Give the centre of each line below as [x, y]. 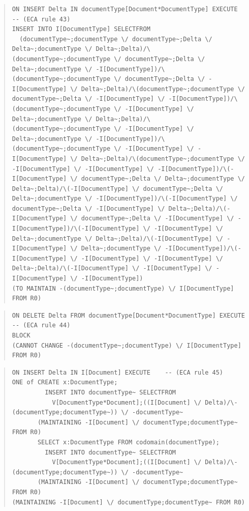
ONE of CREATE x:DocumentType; [65, 382]
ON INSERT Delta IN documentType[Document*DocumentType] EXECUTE [125, 9]
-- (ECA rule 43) [41, 19]
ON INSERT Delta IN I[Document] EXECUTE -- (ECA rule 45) [118, 372]
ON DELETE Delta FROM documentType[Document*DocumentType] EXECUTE [128, 315]
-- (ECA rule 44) [41, 325]
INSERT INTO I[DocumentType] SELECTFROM [81, 29]
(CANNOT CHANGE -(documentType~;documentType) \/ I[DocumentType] [127, 345]
